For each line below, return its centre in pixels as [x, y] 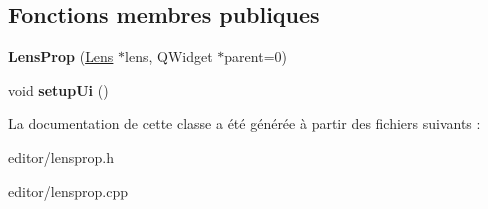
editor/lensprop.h [61, 156]
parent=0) [255, 56]
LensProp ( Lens [61, 56]
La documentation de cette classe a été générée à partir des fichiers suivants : [244, 123]
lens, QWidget [169, 56]
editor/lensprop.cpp [68, 190]
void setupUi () [58, 89]
